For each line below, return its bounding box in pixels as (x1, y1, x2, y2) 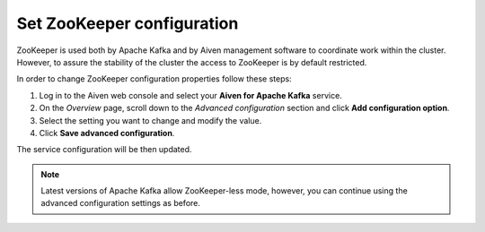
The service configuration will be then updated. (16, 144, 192, 155)
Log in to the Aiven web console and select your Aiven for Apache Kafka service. (39, 90, 343, 100)
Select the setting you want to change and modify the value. (39, 115, 262, 125)
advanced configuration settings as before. (40, 198, 201, 209)
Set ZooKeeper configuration (16, 13, 239, 33)
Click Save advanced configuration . (39, 127, 175, 138)
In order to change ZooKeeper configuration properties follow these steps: (16, 73, 292, 84)
